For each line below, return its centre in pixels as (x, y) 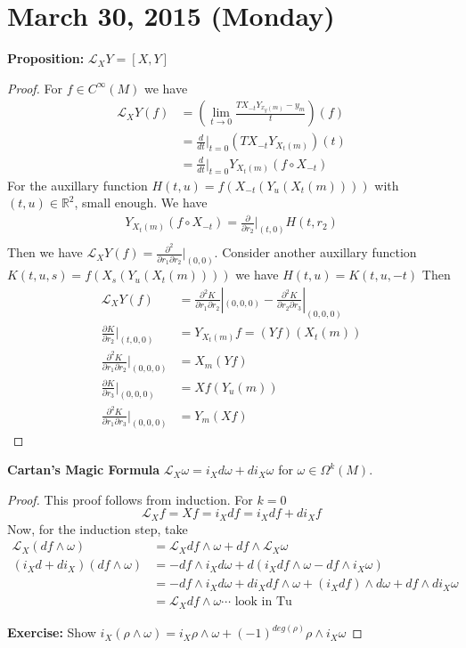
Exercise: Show (52, 632)
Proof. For (35, 88)
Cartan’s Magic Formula (84, 470)
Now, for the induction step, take (98, 528)
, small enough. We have (141, 202)
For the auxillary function (78, 185)
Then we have (45, 252)
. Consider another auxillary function (315, 252)
